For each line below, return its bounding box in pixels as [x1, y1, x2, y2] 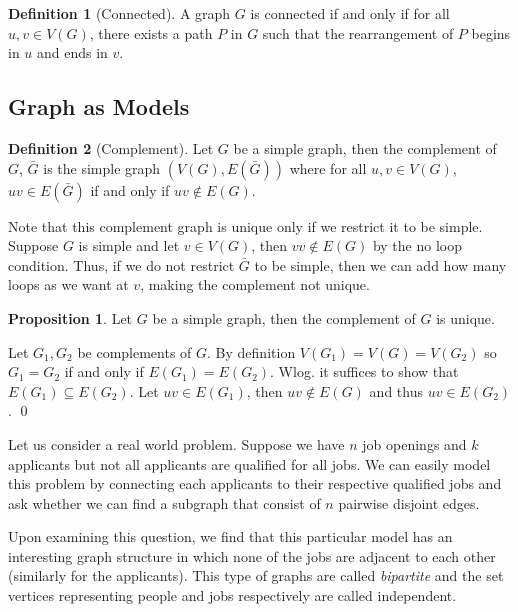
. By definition [207, 341, 296, 362]
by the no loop [372, 235, 462, 256]
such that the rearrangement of [262, 22, 454, 43]
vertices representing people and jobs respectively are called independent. [8, 585, 457, 606]
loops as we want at [8, 274, 129, 295]
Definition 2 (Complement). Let [8, 137, 214, 158]
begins [471, 22, 511, 43]
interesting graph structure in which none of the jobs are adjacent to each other [8, 545, 496, 566]
